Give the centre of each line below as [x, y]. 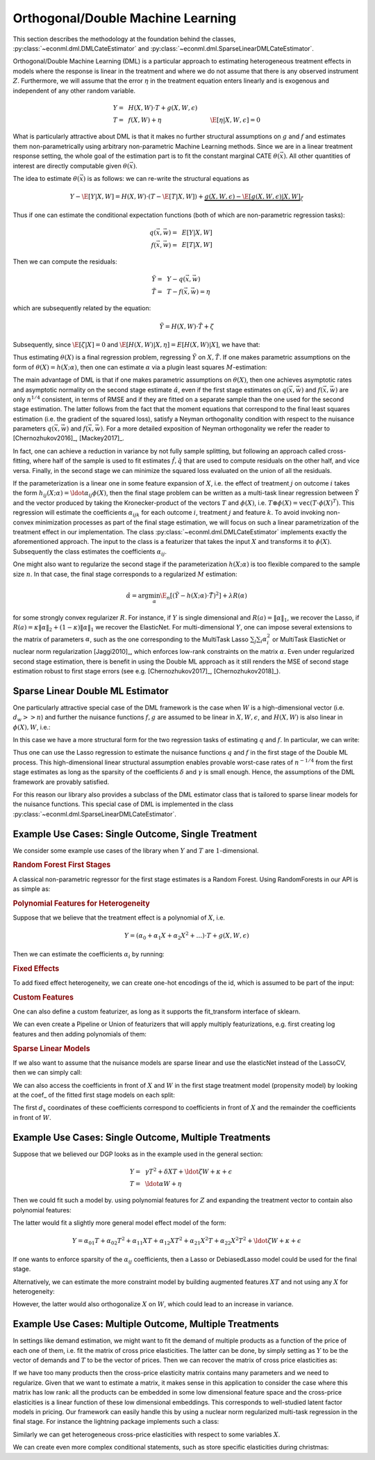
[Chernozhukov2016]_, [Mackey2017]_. [68, 438]
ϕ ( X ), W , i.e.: [32, 727]
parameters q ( [34, 428]
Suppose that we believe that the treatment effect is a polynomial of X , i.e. [119, 917]
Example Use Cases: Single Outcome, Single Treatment [135, 834]
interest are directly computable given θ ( [71, 166]
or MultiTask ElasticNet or [309, 639]
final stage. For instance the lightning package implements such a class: [116, 1422]
